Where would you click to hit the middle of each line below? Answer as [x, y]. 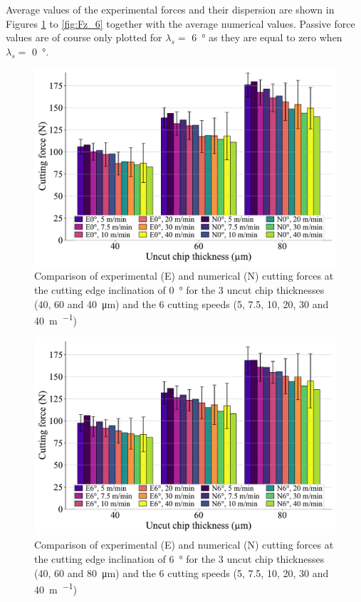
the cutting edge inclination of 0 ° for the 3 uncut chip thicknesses [179, 289]
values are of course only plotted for [84, 37]
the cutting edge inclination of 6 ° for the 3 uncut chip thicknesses [179, 559]
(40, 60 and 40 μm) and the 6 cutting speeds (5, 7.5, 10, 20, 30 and [182, 303]
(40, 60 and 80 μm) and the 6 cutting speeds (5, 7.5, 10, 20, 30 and [182, 572]
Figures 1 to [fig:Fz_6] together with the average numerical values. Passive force [180, 23]
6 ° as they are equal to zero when [267, 37]
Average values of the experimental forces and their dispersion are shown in [170, 9]
